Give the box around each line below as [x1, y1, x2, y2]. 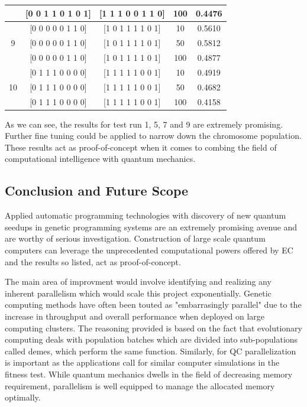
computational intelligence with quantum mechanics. [5, 152, 196, 165]
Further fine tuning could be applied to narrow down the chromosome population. [5, 129, 302, 142]
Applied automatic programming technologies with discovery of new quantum [5, 209, 286, 222]
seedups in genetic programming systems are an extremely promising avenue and [5, 220, 298, 233]
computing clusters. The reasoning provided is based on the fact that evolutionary [5, 321, 303, 334]
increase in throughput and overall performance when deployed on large [5, 310, 265, 322]
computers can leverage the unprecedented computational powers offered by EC [5, 244, 293, 256]
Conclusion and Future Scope [5, 181, 189, 200]
